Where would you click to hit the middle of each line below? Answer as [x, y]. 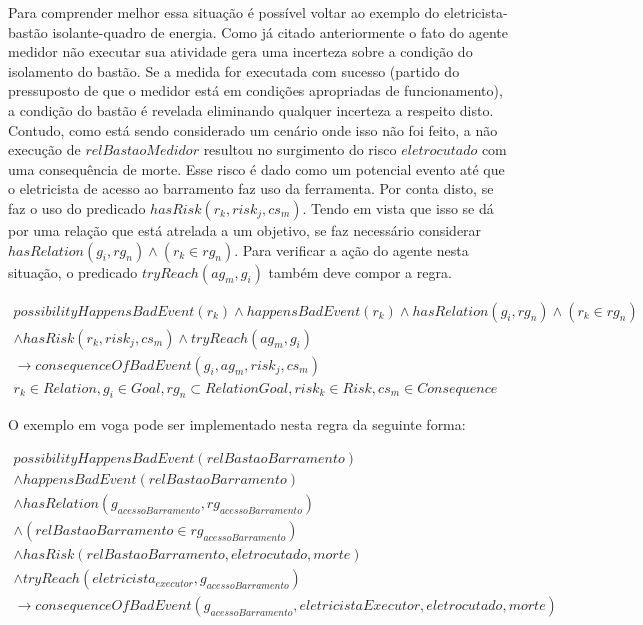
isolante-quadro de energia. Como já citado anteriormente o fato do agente [280, 31]
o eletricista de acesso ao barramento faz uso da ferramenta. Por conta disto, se [251, 188]
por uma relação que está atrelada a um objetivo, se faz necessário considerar [245, 229]
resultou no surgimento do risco [300, 149]
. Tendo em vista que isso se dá [398, 207]
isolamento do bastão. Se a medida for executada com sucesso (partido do [234, 70]
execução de [44, 149]
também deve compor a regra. [360, 271]
